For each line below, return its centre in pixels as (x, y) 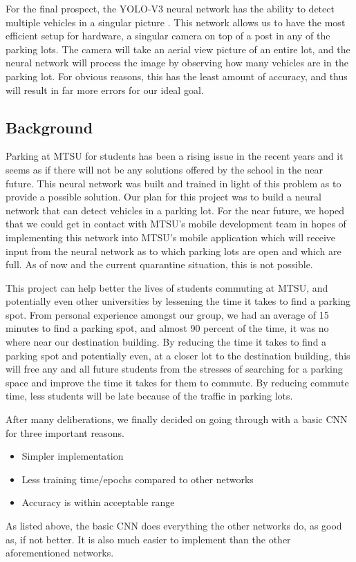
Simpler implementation (73, 456)
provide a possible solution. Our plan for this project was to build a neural (163, 197)
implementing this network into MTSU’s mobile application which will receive (171, 237)
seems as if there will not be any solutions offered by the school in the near (165, 169)
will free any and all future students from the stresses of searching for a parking (174, 369)
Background (49, 127)
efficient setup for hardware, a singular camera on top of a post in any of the (168, 36)
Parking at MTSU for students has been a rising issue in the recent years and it (175, 156)
